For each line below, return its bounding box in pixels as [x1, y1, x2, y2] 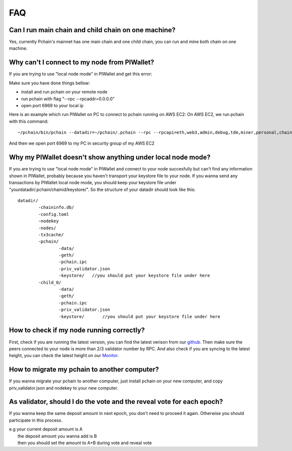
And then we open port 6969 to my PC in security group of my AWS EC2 [9, 140, 155, 146]
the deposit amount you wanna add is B [18, 433, 97, 439]
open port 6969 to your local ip [21, 102, 84, 108]
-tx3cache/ [38, 232, 64, 237]
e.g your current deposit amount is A [9, 426, 83, 432]
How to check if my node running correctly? [9, 326, 145, 335]
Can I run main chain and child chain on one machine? [9, 26, 176, 34]
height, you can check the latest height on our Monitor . [9, 353, 119, 358]
